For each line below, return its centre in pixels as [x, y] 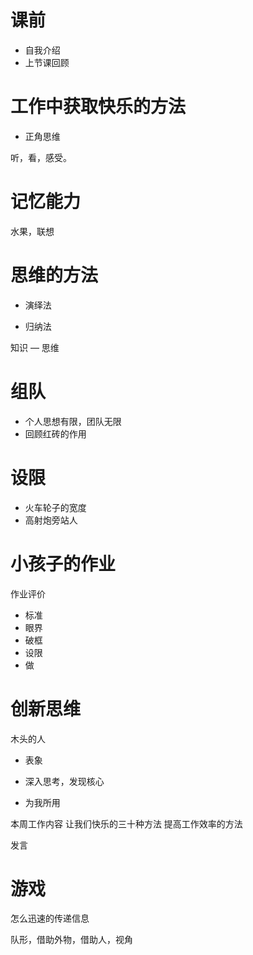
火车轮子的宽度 [55, 507]
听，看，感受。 [41, 157]
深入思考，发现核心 [64, 781]
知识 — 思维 [35, 347]
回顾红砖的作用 [55, 433]
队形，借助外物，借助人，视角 [71, 940]
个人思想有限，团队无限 [73, 421]
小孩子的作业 [63, 563]
